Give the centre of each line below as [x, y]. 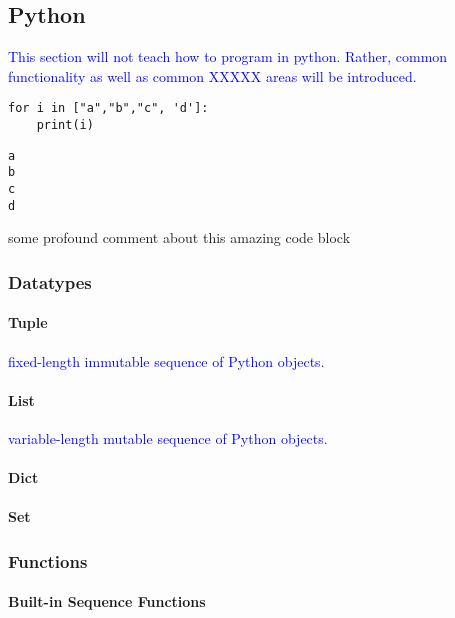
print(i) [65, 125]
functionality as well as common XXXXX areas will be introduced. [212, 75]
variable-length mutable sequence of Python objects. [168, 437]
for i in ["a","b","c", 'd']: [108, 108]
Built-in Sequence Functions [107, 601]
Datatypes [50, 281]
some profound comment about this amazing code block [179, 237]
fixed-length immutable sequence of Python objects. [166, 360]
